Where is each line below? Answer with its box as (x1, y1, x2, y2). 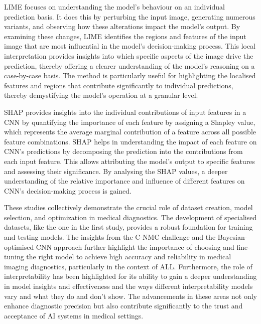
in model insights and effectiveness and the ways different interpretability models (4, 281, 253, 291)
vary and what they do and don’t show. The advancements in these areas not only (4, 290, 257, 301)
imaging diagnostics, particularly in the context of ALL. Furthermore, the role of (4, 261, 252, 271)
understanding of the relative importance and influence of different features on (4, 176, 245, 186)
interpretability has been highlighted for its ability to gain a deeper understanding (4, 271, 257, 281)
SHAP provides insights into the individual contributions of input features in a (4, 106, 246, 117)
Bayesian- (217, 232, 247, 242)
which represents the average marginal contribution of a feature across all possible (4, 126, 256, 137)
